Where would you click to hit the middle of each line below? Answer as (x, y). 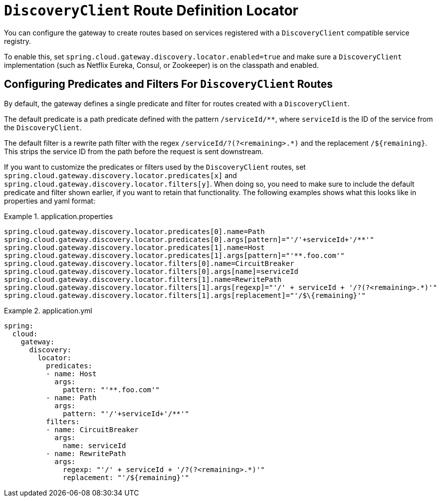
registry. (17, 41)
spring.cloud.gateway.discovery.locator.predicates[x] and (120, 175)
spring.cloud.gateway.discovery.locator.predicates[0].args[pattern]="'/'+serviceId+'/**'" (189, 239)
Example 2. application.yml (48, 310)
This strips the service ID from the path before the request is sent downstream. (134, 151)
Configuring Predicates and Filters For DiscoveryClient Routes (169, 84)
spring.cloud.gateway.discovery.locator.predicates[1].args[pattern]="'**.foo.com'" (174, 255)
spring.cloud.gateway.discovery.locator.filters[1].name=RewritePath (143, 279)
